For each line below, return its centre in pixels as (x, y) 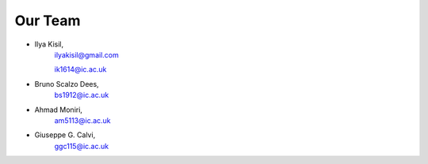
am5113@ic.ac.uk (82, 120)
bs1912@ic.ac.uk (82, 95)
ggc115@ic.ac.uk (82, 146)
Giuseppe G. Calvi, (65, 135)
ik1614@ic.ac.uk (80, 69)
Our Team (48, 20)
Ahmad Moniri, (59, 110)
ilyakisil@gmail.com (86, 54)
